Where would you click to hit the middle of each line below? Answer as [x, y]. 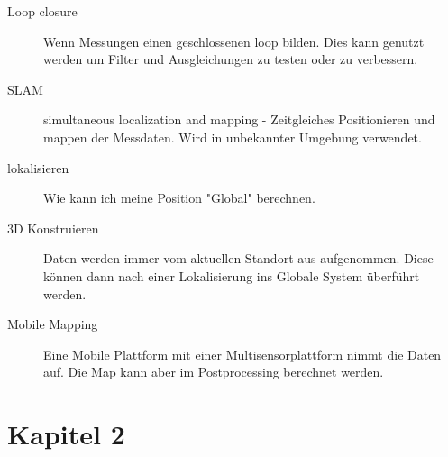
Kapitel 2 [66, 434]
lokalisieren [38, 167]
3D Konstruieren [53, 228]
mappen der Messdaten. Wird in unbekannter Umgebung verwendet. [233, 137]
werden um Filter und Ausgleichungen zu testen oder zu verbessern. [231, 59]
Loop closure [42, 11]
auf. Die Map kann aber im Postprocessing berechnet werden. [214, 372]
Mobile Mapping [53, 324]
